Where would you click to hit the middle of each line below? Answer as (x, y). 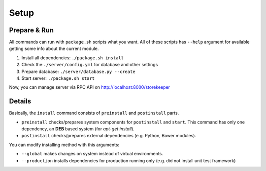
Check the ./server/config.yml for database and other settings (90, 65)
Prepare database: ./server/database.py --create (78, 72)
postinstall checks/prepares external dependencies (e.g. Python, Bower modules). (109, 136)
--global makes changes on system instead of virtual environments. (92, 154)
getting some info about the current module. (54, 49)
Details (20, 101)
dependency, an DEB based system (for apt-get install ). (78, 129)
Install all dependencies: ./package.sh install (73, 58)
